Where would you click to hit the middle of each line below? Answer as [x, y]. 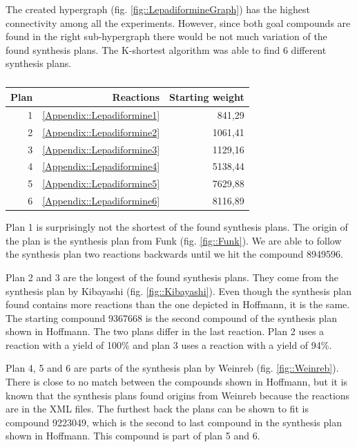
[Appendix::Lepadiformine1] [101, 114]
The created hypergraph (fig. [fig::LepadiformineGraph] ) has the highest [158, 9]
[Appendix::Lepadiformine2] [101, 132]
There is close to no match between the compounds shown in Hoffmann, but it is [177, 382]
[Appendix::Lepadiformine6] [101, 201]
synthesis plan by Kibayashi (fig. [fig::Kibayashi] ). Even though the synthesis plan [179, 291]
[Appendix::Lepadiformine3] [101, 149]
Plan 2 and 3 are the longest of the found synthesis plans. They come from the [172, 277]
